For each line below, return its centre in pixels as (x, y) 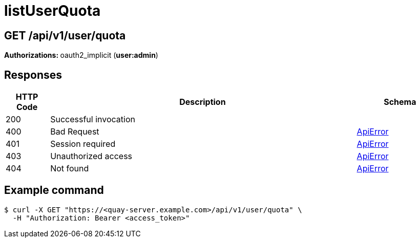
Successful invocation (93, 119)
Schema (400, 102)
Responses (33, 75)
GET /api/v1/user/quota (65, 35)
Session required (83, 144)
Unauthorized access (91, 156)
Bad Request (75, 132)
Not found (70, 169)
